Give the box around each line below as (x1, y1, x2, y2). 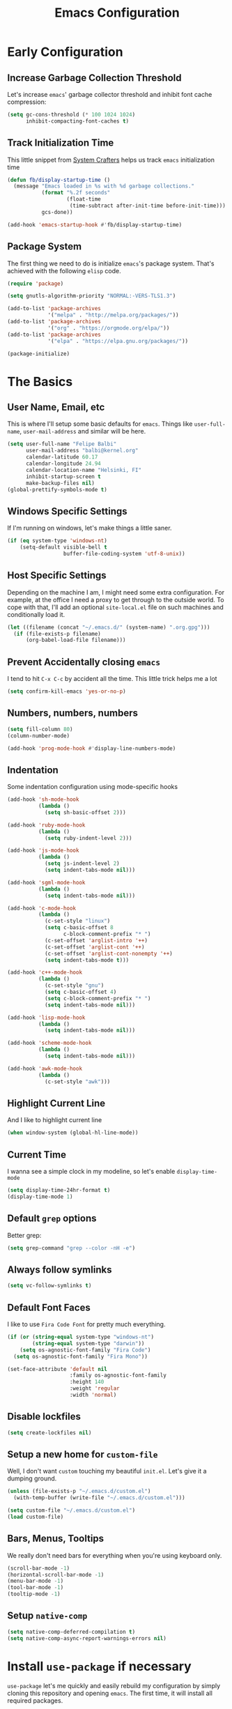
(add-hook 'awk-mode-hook (7, 1065, 82, 1072)
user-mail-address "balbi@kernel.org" (25, 447, 139, 454)
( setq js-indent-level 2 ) (44, 860, 120, 867)
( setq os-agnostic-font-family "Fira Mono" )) (13, 1353, 148, 1360)
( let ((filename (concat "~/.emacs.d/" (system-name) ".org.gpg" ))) (7, 624, 210, 631)
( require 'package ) (7, 280, 64, 287)
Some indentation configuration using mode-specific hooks (7, 783, 178, 791)
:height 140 (69, 1379, 105, 1386)
